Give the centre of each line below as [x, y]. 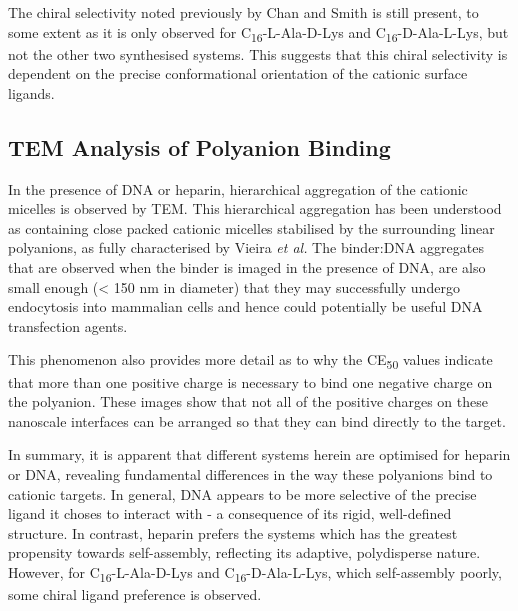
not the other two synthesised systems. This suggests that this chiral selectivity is [258, 53]
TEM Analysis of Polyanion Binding [199, 146]
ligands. [31, 92]
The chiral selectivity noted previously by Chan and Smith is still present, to [243, 12]
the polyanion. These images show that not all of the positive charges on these [248, 401]
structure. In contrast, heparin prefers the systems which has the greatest [233, 532]
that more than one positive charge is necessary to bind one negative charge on [250, 381]
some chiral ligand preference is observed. [135, 594]
